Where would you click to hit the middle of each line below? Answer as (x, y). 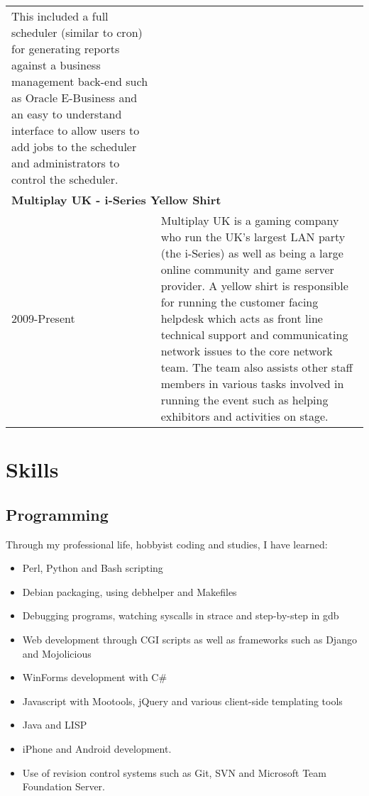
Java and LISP (55, 725)
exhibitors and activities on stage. (244, 416)
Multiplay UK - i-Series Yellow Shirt (116, 200)
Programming (57, 514)
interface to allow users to (76, 130)
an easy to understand (67, 114)
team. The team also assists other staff (257, 367)
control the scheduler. (65, 179)
